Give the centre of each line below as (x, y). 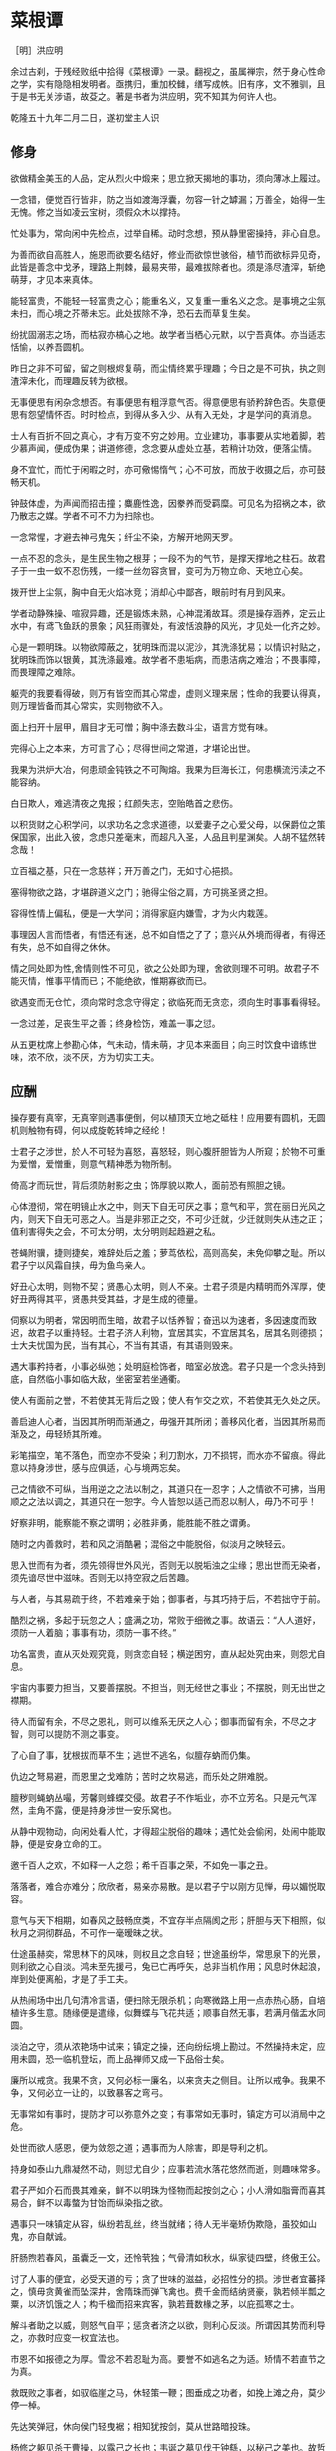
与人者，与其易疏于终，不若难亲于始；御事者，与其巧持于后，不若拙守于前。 (168, 1598)
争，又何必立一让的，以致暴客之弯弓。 (89, 2092)
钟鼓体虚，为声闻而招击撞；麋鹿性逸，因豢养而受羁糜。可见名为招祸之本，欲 (168, 503)
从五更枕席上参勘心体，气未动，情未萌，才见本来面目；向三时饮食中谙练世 (163, 1044)
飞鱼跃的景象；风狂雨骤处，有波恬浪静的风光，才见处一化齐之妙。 (189, 625)
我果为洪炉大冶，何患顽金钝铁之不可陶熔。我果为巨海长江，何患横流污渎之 (163, 769)
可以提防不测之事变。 (80, 1733)
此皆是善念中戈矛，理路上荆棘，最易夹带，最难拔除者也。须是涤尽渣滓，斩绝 (168, 267)
